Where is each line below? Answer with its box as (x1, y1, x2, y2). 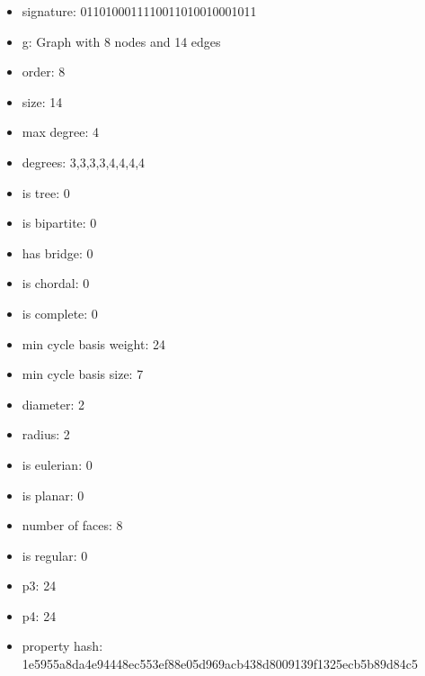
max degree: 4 (22, 122, 99, 141)
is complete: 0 (22, 303, 98, 322)
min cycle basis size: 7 (22, 365, 144, 383)
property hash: (22, 636, 103, 655)
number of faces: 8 (22, 516, 123, 535)
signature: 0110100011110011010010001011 (22, 2, 257, 20)
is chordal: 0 (22, 274, 90, 293)
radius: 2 (22, 425, 70, 444)
